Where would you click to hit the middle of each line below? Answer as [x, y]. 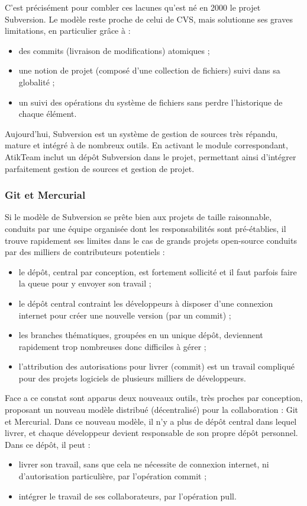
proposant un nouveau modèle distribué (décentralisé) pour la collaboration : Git [152, 410]
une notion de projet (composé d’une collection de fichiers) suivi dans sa [149, 70]
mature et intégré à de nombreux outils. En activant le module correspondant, [146, 145]
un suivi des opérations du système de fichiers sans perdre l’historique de [151, 102]
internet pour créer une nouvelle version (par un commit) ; [125, 315]
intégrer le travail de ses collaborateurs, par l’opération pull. [127, 496]
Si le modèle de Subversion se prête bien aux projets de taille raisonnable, [138, 217]
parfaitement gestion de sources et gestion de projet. [100, 168]
